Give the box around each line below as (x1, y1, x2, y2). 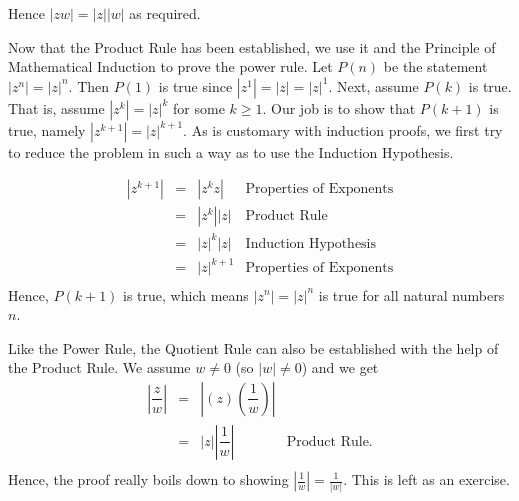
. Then (68, 75, 110, 96)
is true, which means (123, 284, 249, 305)
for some (173, 97, 225, 118)
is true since (158, 75, 233, 96)
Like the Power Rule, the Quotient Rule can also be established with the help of (8, 337, 499, 358)
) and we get (301, 357, 379, 378)
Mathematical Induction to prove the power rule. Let (8, 56, 333, 77)
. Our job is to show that (262, 97, 416, 118)
